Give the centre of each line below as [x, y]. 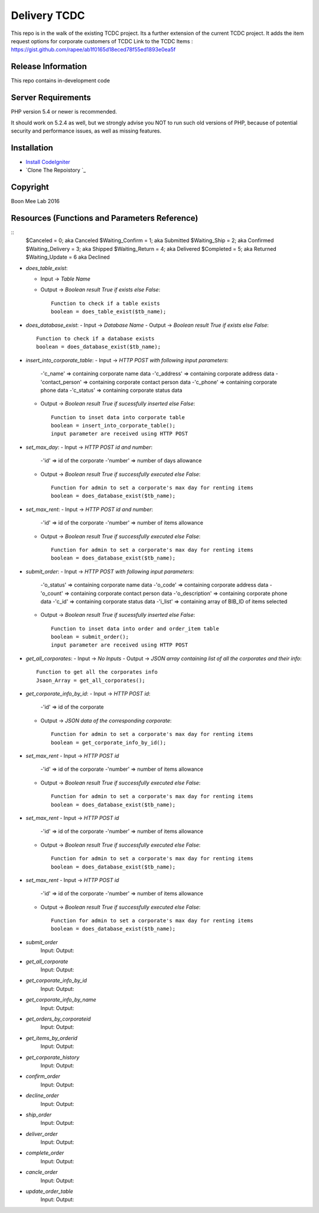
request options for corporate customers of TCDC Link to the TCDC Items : [102, 41]
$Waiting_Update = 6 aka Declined [68, 257]
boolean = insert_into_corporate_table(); [113, 426]
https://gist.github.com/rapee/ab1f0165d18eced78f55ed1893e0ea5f [93, 50]
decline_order [42, 1096]
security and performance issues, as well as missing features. [86, 131]
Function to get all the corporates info [97, 672]
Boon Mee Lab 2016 [35, 201]
